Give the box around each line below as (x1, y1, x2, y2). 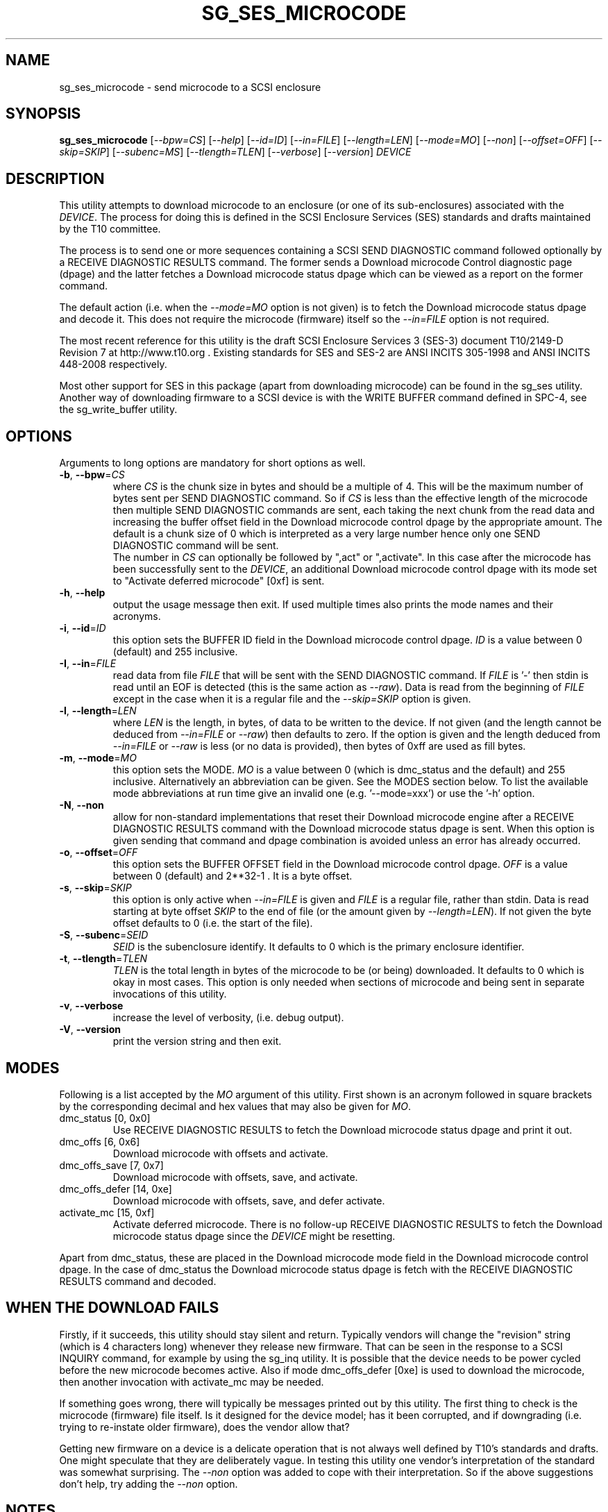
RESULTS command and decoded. (59, 1275, 217, 1287)
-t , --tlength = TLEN (59, 952, 148, 965)
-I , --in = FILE (59, 657, 117, 670)
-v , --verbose (59, 1000, 124, 1012)
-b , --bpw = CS (59, 469, 125, 481)
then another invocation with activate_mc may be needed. (59, 1375, 324, 1388)
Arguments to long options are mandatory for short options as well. (59, 457, 366, 469)
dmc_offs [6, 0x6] (59, 1135, 140, 1148)
